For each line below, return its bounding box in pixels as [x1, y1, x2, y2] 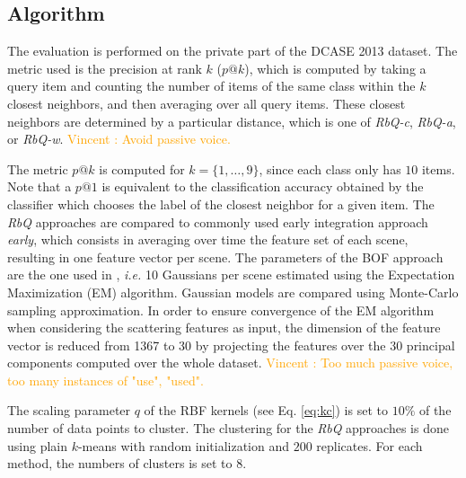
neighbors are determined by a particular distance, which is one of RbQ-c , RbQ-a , [7, 111, 456, 130]
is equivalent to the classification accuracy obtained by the [101, 177, 424, 196]
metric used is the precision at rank [7, 58, 202, 77]
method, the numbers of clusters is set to [7, 454, 233, 473]
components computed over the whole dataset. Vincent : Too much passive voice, [7, 353, 453, 372]
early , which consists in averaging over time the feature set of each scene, [7, 230, 409, 249]
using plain [7, 436, 67, 455]
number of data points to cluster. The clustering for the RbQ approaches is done [7, 419, 449, 438]
